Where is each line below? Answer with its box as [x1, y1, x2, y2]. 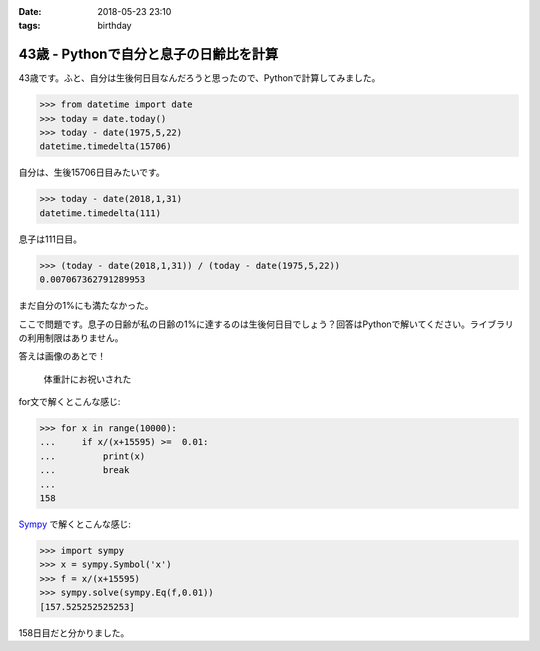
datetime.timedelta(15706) [39, 141, 172, 152]
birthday [97, 20, 132, 32]
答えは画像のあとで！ [18, 350, 107, 362]
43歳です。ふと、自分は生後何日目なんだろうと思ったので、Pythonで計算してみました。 [18, 72, 381, 84]
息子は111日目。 [18, 233, 83, 245]
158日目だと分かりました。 [18, 626, 130, 639]
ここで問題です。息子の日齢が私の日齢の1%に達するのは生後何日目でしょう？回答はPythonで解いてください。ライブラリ [18, 318, 514, 330]
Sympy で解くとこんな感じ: [18, 518, 132, 530]
